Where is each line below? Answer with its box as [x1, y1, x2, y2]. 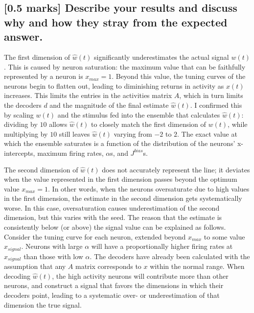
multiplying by [4, 128, 48, 139]
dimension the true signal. [4, 299, 82, 310]
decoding [4, 270, 31, 281]
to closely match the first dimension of [91, 119, 206, 129]
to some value [204, 231, 245, 241]
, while [228, 119, 248, 129]
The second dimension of [4, 164, 78, 174]
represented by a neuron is [4, 71, 83, 81]
